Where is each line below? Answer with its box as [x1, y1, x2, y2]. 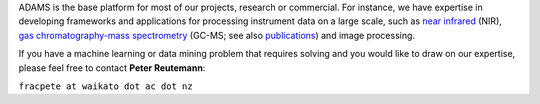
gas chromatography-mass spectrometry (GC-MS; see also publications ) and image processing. [18, 29, 415, 41]
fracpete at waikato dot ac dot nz [18, 80, 194, 92]
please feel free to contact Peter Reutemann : [18, 61, 206, 74]
